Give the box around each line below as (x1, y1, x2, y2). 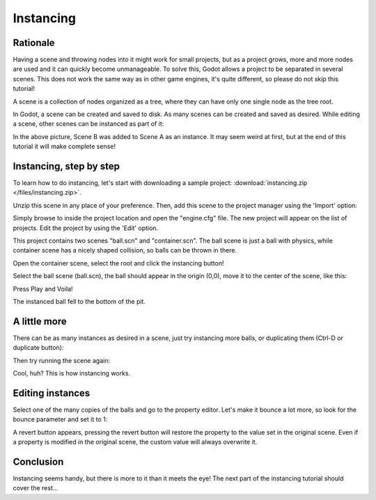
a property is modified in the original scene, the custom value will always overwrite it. (13, 438, 258, 446)
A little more (13, 315, 68, 327)
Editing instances (13, 387, 91, 399)
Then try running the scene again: (13, 356, 111, 364)
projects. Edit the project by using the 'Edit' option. (13, 223, 159, 232)
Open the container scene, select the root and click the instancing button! (13, 259, 224, 267)
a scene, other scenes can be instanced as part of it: (13, 120, 164, 128)
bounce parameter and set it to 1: (13, 415, 108, 424)
